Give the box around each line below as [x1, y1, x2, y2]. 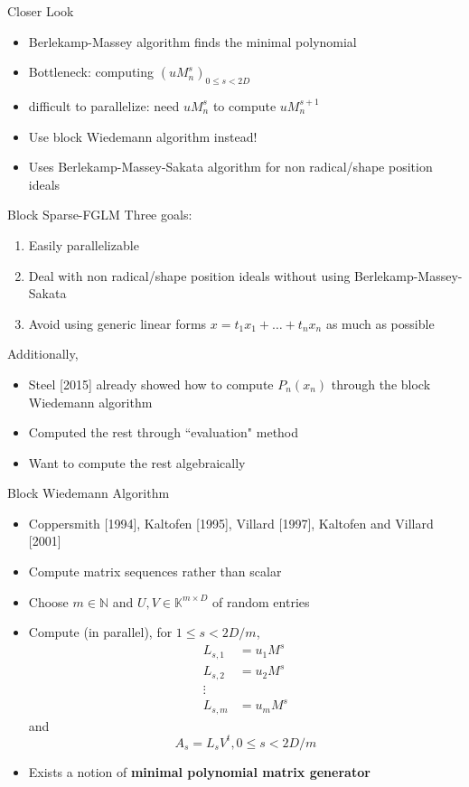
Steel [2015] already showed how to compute [28, 374, 274, 393]
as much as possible [325, 314, 435, 333]
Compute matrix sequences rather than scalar [28, 562, 282, 581]
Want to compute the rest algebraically [28, 453, 246, 472]
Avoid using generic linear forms [28, 314, 207, 333]
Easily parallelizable [28, 235, 139, 254]
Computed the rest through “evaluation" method [28, 423, 299, 442]
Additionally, [7, 344, 79, 363]
